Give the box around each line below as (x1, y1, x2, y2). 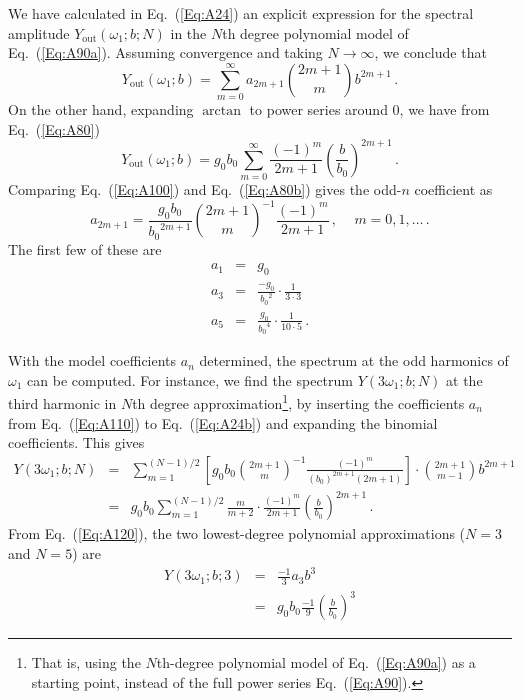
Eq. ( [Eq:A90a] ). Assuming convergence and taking (8, 42, 323, 63)
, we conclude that (374, 42, 487, 63)
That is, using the (31, 652, 141, 673)
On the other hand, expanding (8, 99, 194, 120)
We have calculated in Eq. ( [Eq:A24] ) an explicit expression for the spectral (8, 3, 474, 23)
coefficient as (414, 179, 493, 200)
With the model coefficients (8, 350, 177, 371)
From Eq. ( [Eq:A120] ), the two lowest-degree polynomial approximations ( (8, 523, 466, 544)
